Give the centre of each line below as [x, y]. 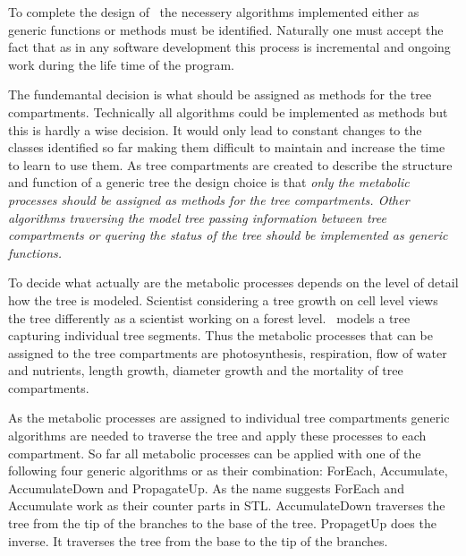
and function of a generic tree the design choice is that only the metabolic [209, 182]
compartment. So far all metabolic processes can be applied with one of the [215, 453]
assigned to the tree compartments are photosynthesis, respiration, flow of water [228, 352]
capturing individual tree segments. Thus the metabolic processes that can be [221, 335]
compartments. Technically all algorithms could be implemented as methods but [228, 111]
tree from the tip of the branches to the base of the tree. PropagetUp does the [222, 523]
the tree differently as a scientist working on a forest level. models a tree [209, 317]
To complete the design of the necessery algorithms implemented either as [214, 12]
